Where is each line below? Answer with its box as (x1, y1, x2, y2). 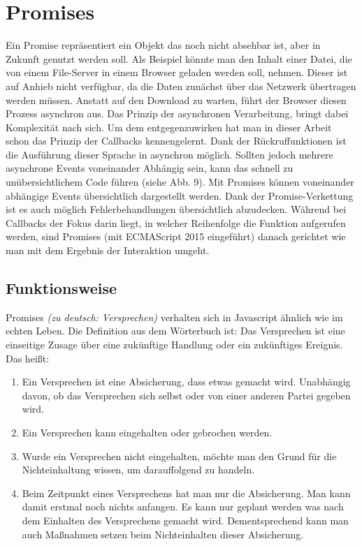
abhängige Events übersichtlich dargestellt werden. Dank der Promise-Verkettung (6, 188, 354, 202)
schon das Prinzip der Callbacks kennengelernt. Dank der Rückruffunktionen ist (6, 133, 347, 148)
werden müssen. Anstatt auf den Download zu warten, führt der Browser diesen (6, 92, 347, 107)
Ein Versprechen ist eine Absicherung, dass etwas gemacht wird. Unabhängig (22, 374, 351, 389)
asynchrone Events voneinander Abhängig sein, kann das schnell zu (6, 161, 294, 175)
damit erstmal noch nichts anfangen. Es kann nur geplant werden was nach (22, 499, 344, 514)
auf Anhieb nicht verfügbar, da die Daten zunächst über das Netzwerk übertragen (6, 78, 356, 93)
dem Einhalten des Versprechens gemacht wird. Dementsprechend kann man (22, 512, 349, 527)
